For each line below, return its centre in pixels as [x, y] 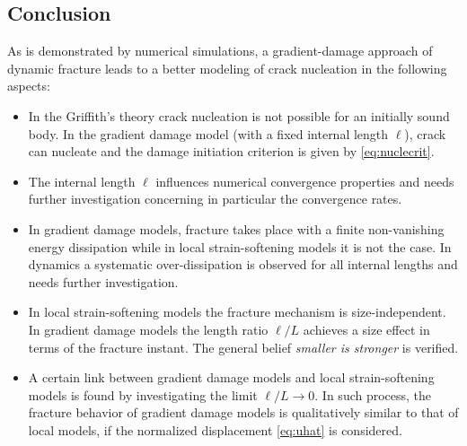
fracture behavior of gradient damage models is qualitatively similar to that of [243, 412]
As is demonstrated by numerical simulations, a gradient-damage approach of [220, 51]
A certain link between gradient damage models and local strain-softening [231, 377]
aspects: [29, 86]
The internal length [82, 181]
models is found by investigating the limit [143, 394]
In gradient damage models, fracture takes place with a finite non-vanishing [236, 228]
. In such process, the [373, 394]
